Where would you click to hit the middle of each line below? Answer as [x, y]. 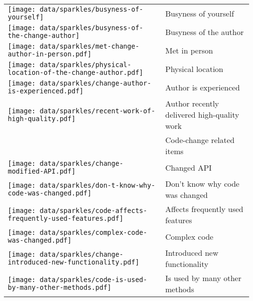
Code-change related [200, 140]
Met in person [189, 50]
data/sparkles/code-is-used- [93, 280]
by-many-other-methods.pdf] [60, 287]
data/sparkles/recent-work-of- [97, 111]
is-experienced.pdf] [46, 91]
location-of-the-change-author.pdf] [76, 72]
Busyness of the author [204, 32]
